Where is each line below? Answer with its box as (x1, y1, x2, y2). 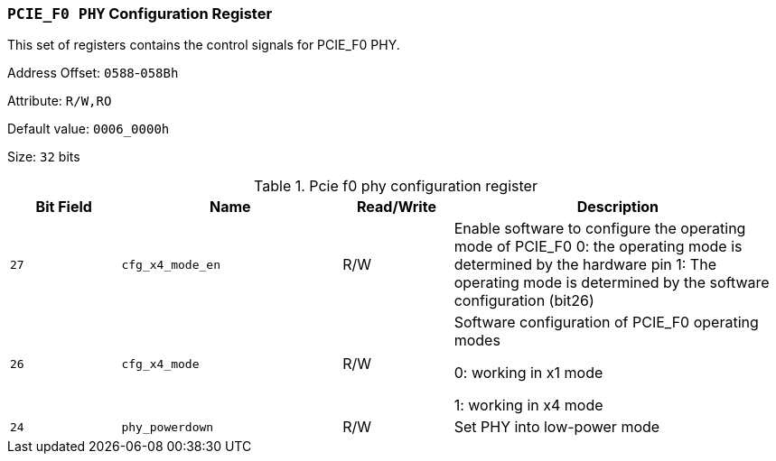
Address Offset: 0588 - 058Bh (7, 65, 179, 81)
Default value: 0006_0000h (7, 121, 170, 137)
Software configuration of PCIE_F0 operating (453, 313, 759, 332)
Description (576, 198, 659, 217)
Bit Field (35, 198, 92, 217)
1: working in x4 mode (453, 396, 603, 415)
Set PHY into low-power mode (453, 418, 660, 437)
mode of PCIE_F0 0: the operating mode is (453, 237, 743, 256)
